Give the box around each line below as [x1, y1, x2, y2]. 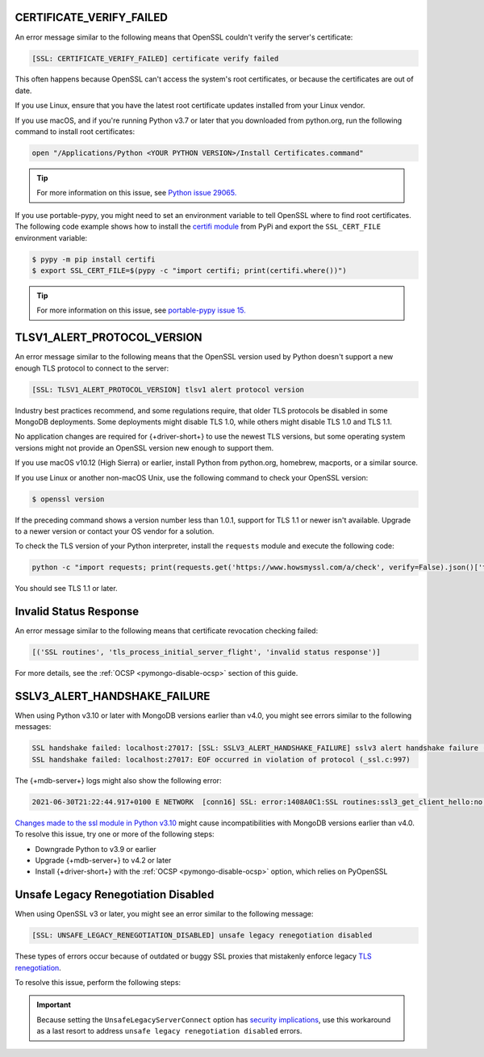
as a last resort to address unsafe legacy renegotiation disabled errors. [36, 1026, 302, 1036]
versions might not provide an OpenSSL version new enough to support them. [15, 443, 274, 452]
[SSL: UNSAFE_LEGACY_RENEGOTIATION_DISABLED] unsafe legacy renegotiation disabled [31, 931, 373, 940]
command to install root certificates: [15, 127, 136, 136]
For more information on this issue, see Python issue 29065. [36, 188, 237, 198]
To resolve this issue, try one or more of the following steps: [15, 829, 215, 839]
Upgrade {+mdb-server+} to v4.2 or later [35, 855, 172, 865]
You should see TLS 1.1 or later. [15, 584, 118, 594]
